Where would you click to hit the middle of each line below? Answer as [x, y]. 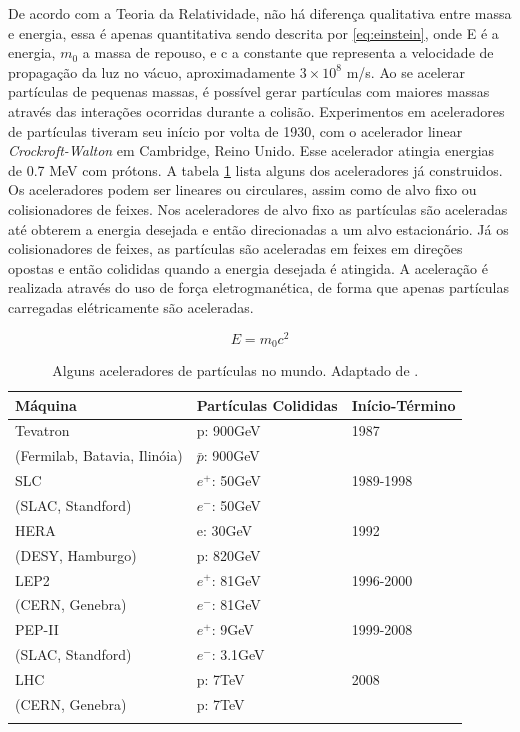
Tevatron [42, 430]
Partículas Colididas [267, 404]
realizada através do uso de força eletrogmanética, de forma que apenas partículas [259, 287]
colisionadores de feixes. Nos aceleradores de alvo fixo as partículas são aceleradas [258, 208]
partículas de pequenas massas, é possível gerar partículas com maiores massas [249, 91]
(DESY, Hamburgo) [76, 554]
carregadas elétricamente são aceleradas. [131, 306]
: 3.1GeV [238, 654]
